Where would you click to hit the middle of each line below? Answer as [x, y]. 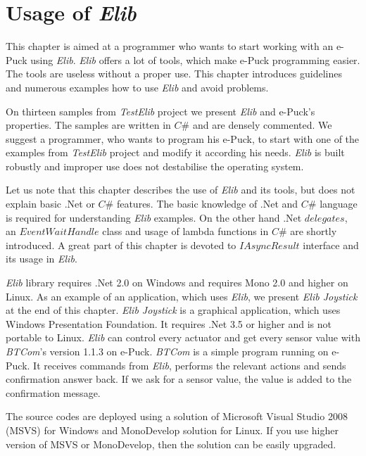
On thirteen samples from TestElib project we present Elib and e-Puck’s [160, 111]
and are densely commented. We [262, 125]
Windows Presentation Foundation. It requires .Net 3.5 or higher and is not [169, 323]
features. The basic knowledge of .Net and [207, 204]
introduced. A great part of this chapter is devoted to [121, 245]
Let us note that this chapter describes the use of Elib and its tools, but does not [181, 190]
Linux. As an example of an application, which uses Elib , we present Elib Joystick [182, 296]
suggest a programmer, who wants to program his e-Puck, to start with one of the [183, 138]
